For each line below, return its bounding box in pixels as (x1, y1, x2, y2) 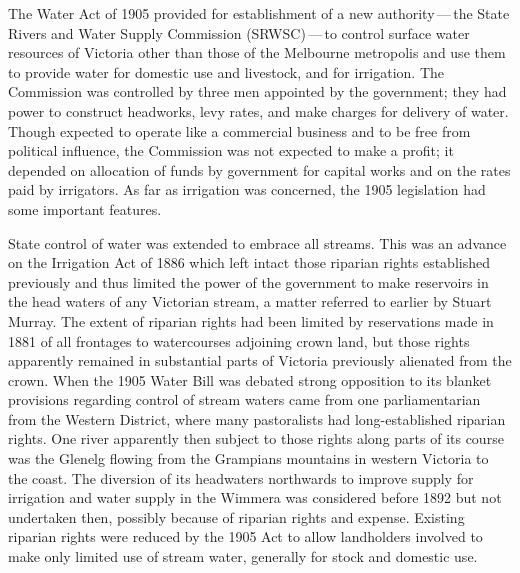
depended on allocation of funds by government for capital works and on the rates (8, 159, 511, 180)
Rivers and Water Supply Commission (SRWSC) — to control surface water (8, 22, 470, 43)
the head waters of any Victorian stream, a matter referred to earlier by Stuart (8, 291, 492, 312)
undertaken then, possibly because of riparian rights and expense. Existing (8, 506, 465, 527)
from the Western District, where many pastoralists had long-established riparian (8, 408, 506, 429)
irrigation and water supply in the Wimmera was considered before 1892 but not (8, 487, 502, 508)
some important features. (8, 198, 162, 219)
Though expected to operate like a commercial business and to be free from (8, 120, 471, 141)
